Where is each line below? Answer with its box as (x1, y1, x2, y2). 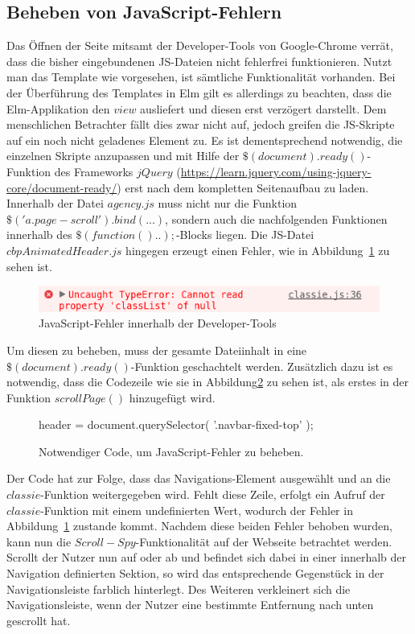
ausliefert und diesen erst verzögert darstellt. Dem (140, 100, 387, 117)
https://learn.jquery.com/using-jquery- (180, 163, 372, 179)
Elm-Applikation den (6, 100, 110, 117)
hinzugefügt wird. (129, 389, 216, 406)
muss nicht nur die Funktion (158, 195, 298, 212)
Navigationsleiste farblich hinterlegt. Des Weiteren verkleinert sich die (6, 580, 351, 597)
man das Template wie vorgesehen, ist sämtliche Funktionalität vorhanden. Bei (6, 68, 396, 85)
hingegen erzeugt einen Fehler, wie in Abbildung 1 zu (125, 241, 390, 258)
